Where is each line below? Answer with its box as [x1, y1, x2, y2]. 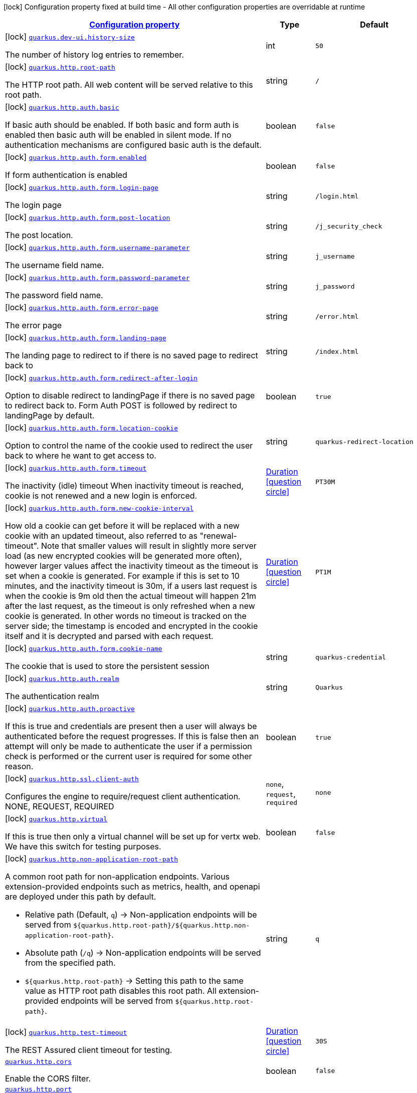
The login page [5, 200, 62, 210]
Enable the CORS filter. [5, 1073, 91, 1083]
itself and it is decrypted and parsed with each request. [5, 631, 214, 641]
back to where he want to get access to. [5, 451, 156, 461]
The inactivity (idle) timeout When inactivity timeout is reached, [5, 481, 244, 491]
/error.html [315, 312, 359, 320]
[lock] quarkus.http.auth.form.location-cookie [5, 422, 178, 432]
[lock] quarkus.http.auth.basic [5, 102, 119, 112]
